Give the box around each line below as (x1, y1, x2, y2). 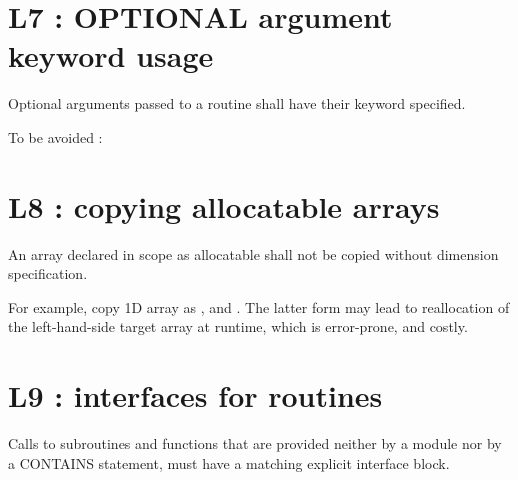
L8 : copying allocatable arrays (8, 185, 440, 226)
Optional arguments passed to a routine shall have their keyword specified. (8, 93, 466, 114)
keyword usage (8, 35, 214, 76)
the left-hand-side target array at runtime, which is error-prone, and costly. (8, 316, 468, 337)
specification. (8, 263, 88, 284)
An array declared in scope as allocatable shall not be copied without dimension (8, 243, 499, 264)
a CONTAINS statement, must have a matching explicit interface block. (8, 452, 450, 473)
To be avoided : (8, 126, 103, 147)
